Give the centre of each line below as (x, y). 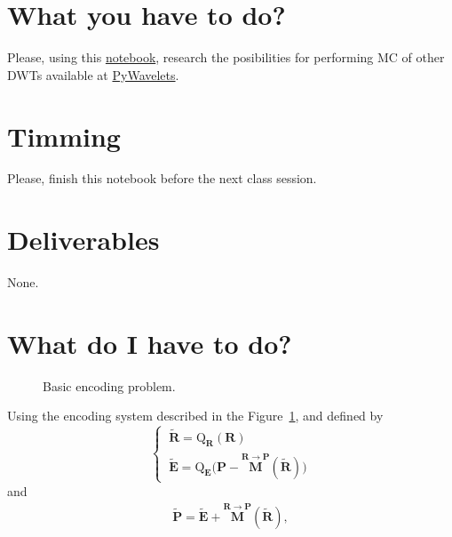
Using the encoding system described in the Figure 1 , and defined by (195, 416)
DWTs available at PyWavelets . (93, 74)
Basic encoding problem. (109, 385)
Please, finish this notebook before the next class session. (162, 178)
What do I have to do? (150, 343)
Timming (64, 136)
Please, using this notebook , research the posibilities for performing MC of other (226, 57)
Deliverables (83, 240)
